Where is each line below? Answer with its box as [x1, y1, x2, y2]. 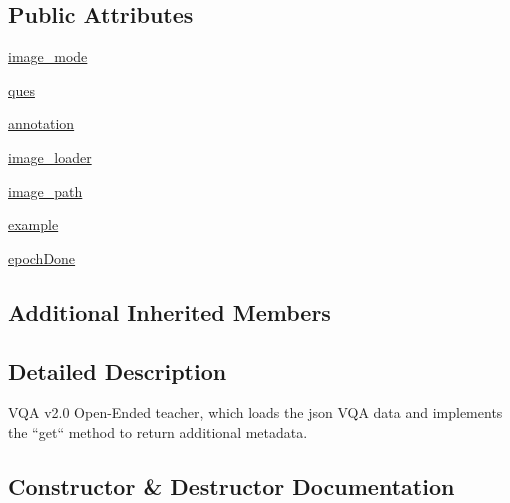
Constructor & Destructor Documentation [8, 470, 455, 501]
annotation [8, 113, 75, 134]
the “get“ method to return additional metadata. [8, 421, 308, 442]
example [8, 214, 59, 235]
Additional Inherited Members [8, 296, 331, 327]
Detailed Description [8, 355, 227, 386]
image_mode [8, 46, 88, 67]
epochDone [8, 247, 76, 268]
